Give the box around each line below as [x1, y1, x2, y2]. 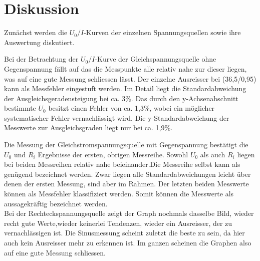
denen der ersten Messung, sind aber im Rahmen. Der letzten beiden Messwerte [4, 178, 249, 189]
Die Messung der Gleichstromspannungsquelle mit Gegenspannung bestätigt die [4, 139, 248, 150]
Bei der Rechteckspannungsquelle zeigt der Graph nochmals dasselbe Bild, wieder [4, 208, 254, 218]
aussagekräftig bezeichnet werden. [4, 198, 108, 208]
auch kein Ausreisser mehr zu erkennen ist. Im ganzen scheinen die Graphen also [4, 237, 251, 247]
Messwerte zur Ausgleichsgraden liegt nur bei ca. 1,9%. [4, 122, 173, 133]
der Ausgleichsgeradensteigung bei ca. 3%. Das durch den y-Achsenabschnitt [4, 93, 238, 103]
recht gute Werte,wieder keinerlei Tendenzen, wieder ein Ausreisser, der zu [4, 217, 232, 228]
